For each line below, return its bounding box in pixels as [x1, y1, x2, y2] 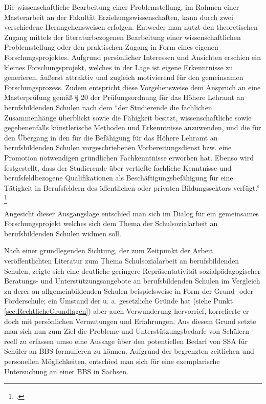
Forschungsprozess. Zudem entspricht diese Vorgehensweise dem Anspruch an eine [4, 82, 261, 92]
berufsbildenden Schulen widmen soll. [4, 228, 121, 238]
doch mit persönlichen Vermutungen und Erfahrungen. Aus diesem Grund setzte [4, 315, 256, 326]
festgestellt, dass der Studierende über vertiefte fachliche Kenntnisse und [4, 162, 232, 173]
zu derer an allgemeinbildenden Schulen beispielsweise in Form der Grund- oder [4, 285, 253, 296]
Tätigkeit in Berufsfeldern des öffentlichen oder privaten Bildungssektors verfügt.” [4, 182, 260, 193]
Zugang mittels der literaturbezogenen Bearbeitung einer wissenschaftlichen [4, 31, 241, 42]
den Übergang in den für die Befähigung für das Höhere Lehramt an [4, 132, 218, 143]
